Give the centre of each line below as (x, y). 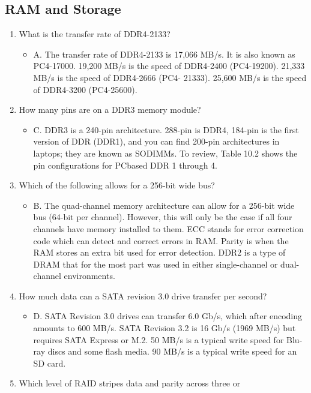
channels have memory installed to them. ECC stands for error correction (168, 228)
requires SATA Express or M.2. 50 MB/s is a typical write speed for (159, 339)
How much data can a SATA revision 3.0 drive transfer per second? (143, 295)
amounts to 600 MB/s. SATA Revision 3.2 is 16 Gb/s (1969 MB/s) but (165, 328)
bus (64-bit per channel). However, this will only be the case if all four (163, 217)
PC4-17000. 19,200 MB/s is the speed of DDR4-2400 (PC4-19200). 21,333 (169, 66)
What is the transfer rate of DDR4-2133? (95, 34)
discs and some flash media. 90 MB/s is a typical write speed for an (172, 351)
